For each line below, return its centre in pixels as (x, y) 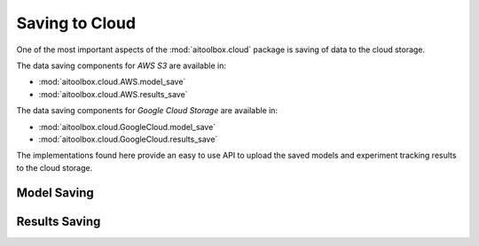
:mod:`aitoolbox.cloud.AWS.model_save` (112, 82)
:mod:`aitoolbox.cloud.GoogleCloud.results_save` (128, 139)
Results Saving (59, 221)
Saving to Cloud (76, 23)
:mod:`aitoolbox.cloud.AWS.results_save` (113, 94)
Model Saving (55, 193)
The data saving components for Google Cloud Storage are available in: (147, 111)
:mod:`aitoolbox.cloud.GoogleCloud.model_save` (127, 127)
